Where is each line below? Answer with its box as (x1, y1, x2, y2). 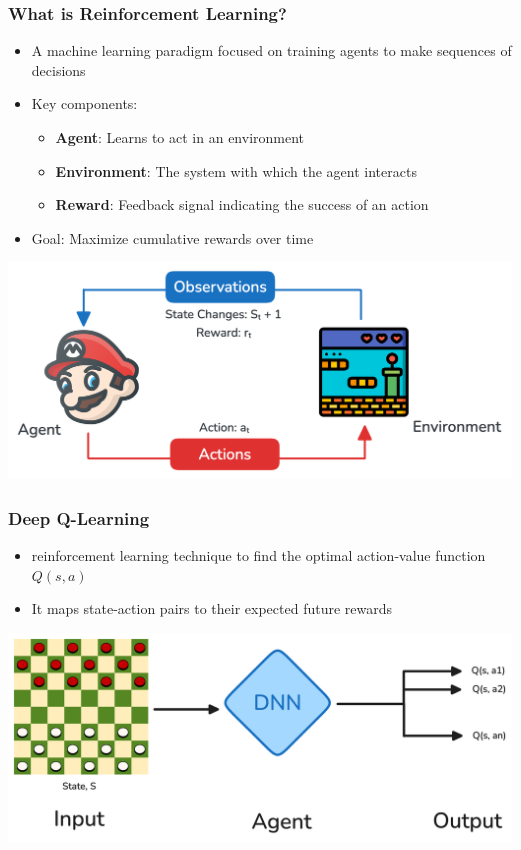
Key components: (31, 93, 138, 114)
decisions (31, 59, 86, 80)
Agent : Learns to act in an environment (55, 127, 305, 147)
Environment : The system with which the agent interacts (55, 160, 417, 181)
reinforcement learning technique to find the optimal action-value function (31, 545, 486, 566)
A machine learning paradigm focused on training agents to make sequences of (31, 40, 512, 61)
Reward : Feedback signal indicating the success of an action (55, 194, 429, 215)
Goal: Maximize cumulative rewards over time (31, 227, 314, 248)
